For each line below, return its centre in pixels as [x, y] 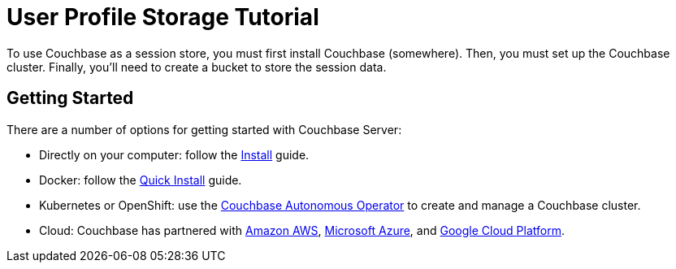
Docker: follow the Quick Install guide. [141, 180]
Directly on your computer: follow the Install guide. [174, 154]
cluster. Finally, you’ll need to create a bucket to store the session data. [197, 67]
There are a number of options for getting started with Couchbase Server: [204, 129]
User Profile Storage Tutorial [163, 17]
